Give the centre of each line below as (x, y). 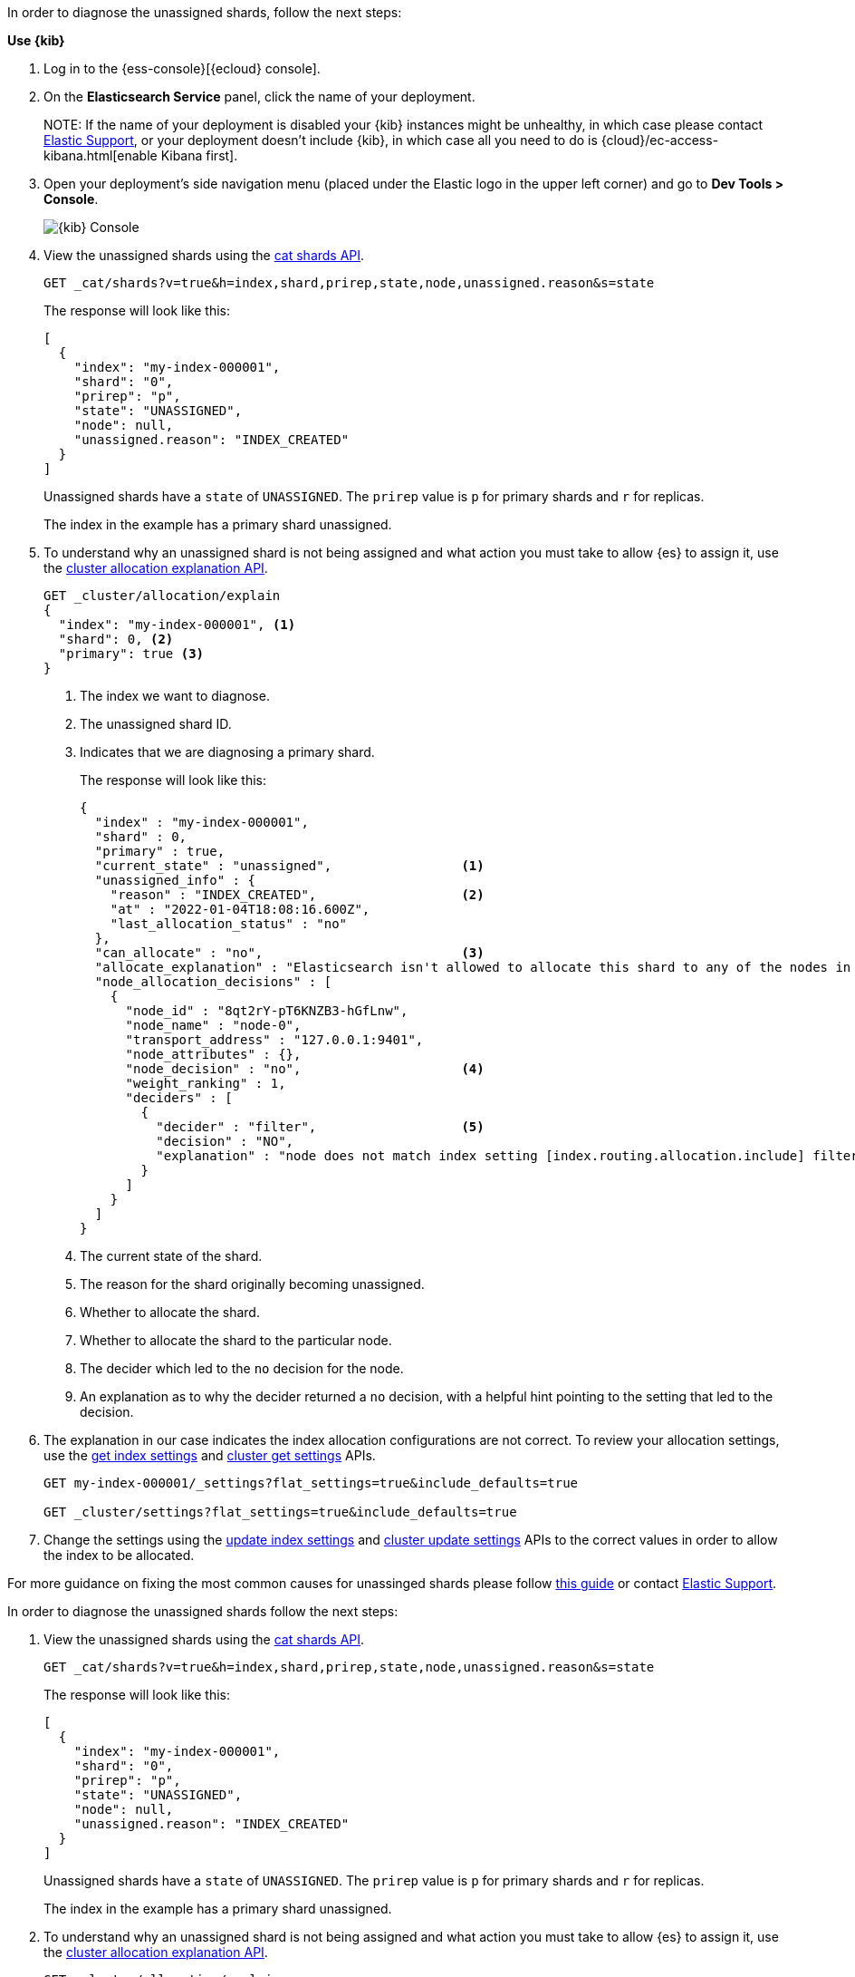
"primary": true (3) (131, 654)
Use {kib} (36, 40)
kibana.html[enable (101, 155)
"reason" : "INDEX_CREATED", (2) (297, 895)
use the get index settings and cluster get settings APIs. (210, 1455)
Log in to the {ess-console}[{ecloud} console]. (182, 68)
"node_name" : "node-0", (213, 1025)
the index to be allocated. (119, 1555)
